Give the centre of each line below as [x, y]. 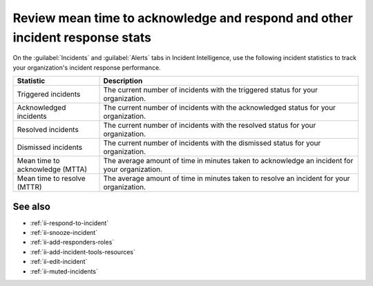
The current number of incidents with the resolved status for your [210, 126]
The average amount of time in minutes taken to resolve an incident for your [227, 178]
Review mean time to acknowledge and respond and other [183, 18]
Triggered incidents [49, 95]
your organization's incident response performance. [87, 67]
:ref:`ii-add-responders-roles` [72, 242]
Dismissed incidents [50, 147]
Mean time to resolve [51, 178]
